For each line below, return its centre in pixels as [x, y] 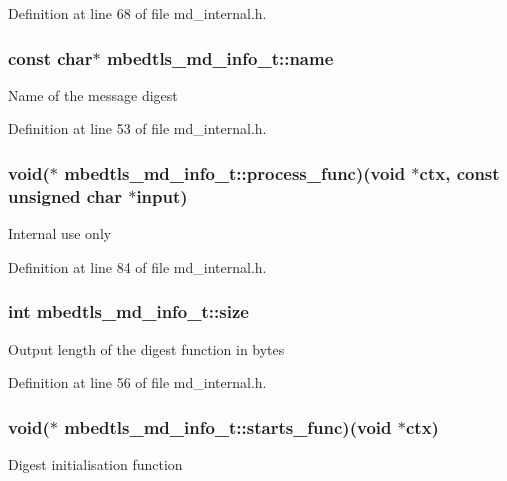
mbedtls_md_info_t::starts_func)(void [228, 426]
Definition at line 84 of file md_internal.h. [137, 266]
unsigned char [65, 195]
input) [162, 195]
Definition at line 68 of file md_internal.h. [137, 13]
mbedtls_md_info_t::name [220, 57]
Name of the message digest [93, 94]
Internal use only [60, 233]
